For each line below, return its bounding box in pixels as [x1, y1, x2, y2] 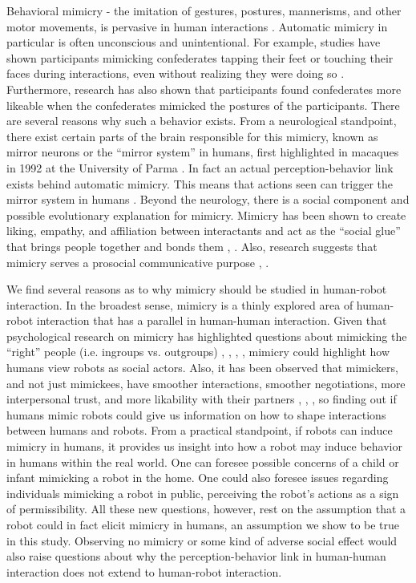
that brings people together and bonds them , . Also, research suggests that [6, 237, 378, 254]
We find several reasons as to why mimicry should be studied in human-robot [6, 281, 387, 298]
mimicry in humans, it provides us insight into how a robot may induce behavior [6, 438, 402, 455]
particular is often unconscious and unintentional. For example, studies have [6, 34, 381, 51]
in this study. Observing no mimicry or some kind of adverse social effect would [6, 532, 398, 549]
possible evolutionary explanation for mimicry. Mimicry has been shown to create [6, 206, 406, 223]
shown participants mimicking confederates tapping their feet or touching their [6, 49, 394, 66]
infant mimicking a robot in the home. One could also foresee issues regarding [6, 469, 389, 486]
